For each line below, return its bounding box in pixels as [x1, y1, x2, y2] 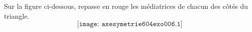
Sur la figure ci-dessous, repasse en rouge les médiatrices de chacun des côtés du [4, 1, 248, 11]
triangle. [4, 10, 29, 21]
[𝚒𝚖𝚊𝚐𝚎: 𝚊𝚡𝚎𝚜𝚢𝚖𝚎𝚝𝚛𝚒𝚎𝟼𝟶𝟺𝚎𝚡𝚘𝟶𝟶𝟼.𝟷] [77, 21, 183, 28]
